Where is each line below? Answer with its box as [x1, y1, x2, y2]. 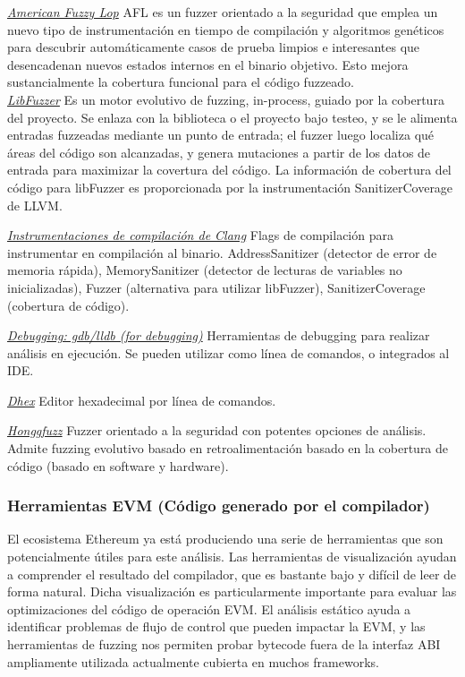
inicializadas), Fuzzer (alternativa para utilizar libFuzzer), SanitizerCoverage [7, 278, 426, 296]
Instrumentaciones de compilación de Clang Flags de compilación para [7, 226, 393, 244]
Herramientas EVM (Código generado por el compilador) [7, 494, 430, 517]
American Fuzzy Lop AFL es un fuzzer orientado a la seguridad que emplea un [7, 3, 438, 21]
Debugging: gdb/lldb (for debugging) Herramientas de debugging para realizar [7, 326, 430, 345]
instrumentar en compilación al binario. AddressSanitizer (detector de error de [7, 243, 437, 261]
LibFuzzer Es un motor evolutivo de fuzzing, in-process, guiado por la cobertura [7, 90, 444, 108]
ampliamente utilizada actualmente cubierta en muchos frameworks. [7, 652, 379, 671]
